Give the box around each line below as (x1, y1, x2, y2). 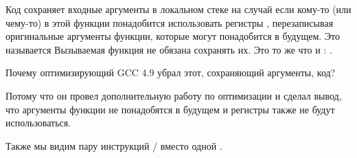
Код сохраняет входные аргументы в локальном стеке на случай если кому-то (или (5, 2, 352, 16)
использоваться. (5, 115, 71, 130)
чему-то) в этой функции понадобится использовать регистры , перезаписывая (5, 15, 334, 30)
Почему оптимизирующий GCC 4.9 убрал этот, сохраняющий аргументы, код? (5, 65, 336, 80)
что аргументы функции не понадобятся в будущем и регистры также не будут (5, 102, 335, 116)
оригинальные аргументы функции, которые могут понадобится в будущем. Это (5, 29, 341, 43)
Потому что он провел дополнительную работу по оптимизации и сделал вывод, (5, 88, 342, 102)
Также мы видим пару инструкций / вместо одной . (5, 138, 222, 153)
